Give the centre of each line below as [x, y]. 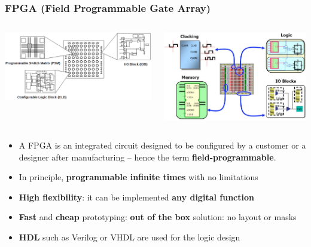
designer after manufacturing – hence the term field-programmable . [147, 157]
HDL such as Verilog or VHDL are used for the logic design [129, 237]
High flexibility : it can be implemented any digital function [136, 197]
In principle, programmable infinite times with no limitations [138, 177]
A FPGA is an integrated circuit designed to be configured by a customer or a [162, 145]
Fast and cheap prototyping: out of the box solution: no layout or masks [158, 217]
